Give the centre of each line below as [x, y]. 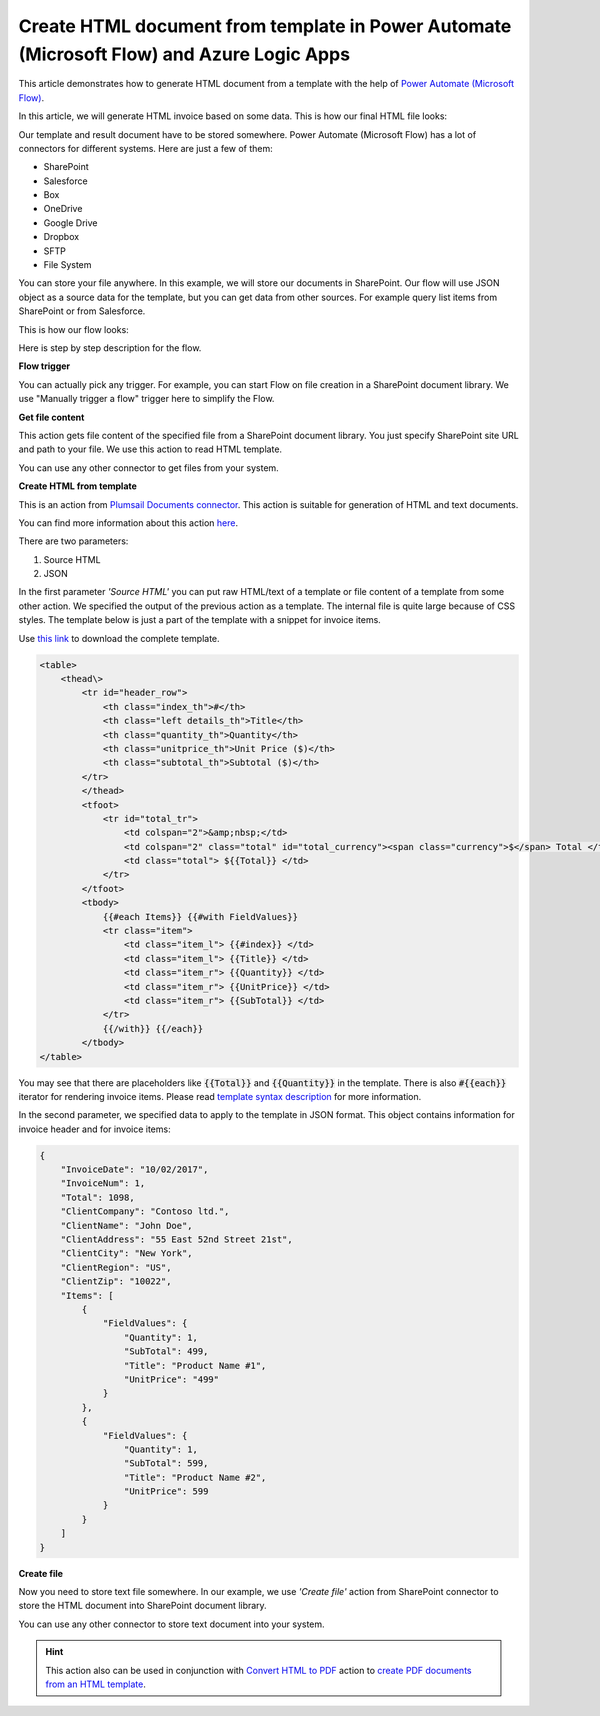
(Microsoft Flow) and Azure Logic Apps [184, 54]
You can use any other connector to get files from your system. [148, 467]
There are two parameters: [73, 541]
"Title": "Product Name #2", [195, 1477]
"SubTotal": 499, [166, 1351]
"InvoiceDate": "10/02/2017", [134, 1169]
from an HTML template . [96, 1684]
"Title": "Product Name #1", [195, 1365]
